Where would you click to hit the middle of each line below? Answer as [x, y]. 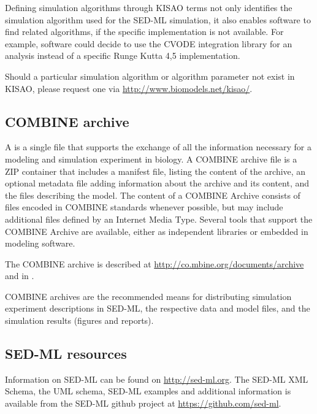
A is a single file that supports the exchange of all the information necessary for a [158, 147]
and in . [20, 276]
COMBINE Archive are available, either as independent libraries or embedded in [157, 231]
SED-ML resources [66, 354]
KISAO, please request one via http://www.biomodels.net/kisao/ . [129, 88]
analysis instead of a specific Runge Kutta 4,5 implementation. [123, 56]
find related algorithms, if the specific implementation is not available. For [144, 32]
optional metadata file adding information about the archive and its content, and [157, 183]
